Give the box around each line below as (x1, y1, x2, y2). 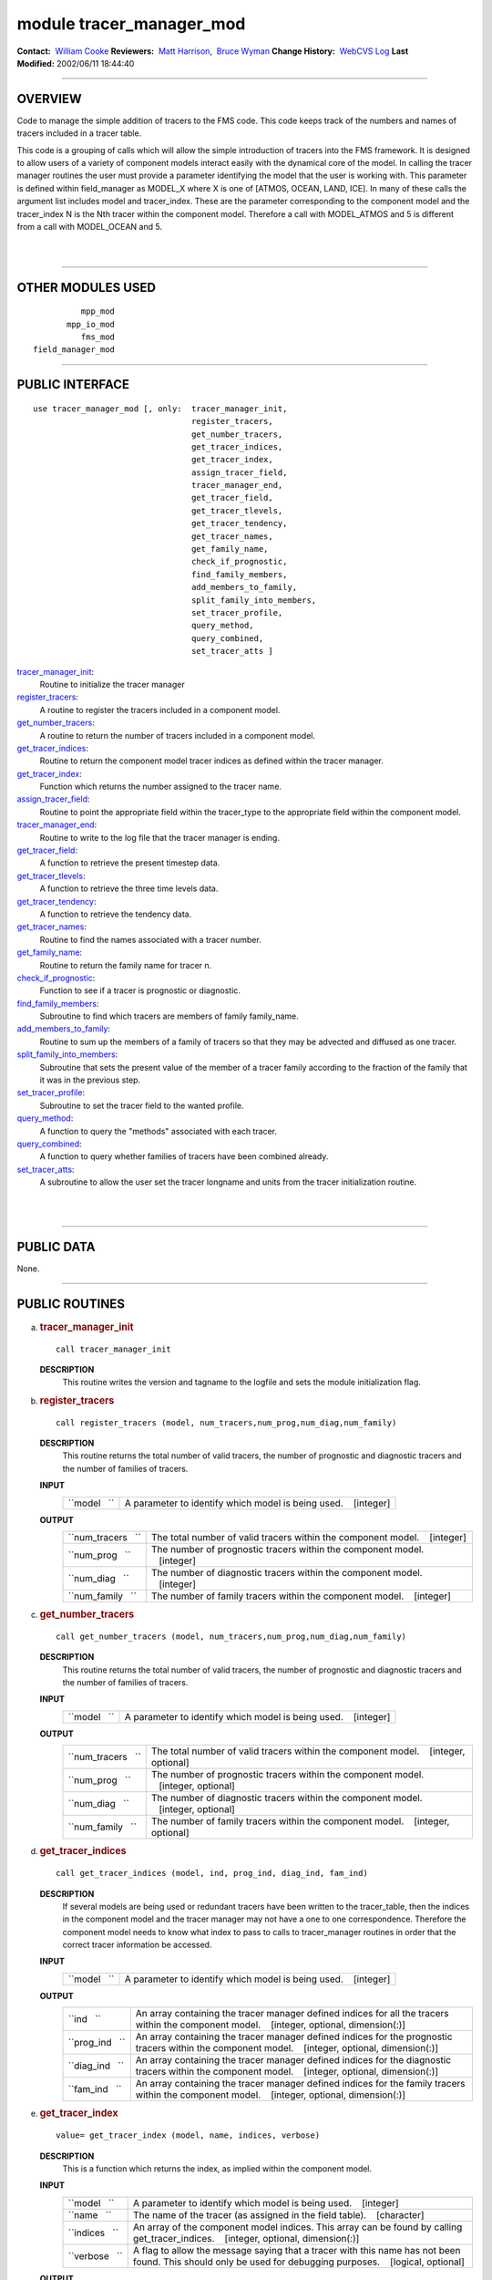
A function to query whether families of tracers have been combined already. (39, 1151, 329, 1162)
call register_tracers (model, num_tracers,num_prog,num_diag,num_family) (56, 1417, 397, 1427)
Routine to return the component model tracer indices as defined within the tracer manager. (39, 755, 384, 766)
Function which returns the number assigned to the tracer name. (39, 781, 282, 793)
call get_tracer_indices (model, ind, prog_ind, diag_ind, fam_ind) (56, 1868, 368, 1879)
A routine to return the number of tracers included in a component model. (39, 730, 316, 741)
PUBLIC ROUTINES (16, 1296, 125, 1311)
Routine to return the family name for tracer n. (39, 959, 212, 970)
